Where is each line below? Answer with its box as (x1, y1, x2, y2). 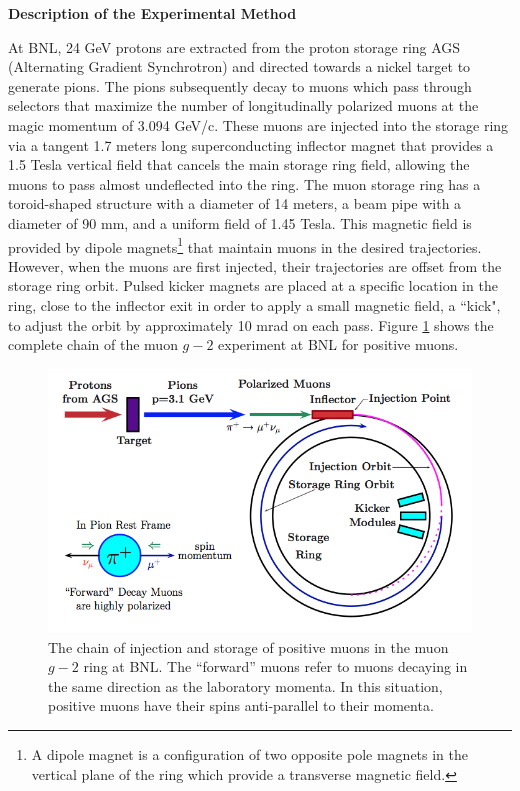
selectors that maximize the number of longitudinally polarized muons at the (8, 95, 479, 116)
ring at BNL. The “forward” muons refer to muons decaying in (83, 656, 468, 677)
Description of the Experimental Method (8, 3, 297, 23)
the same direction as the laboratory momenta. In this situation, (48, 675, 443, 696)
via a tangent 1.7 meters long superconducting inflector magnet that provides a (8, 134, 494, 155)
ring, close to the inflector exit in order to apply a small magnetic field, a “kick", (8, 294, 501, 315)
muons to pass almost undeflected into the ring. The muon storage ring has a (8, 173, 481, 194)
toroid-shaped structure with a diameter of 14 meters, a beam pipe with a (8, 193, 462, 214)
